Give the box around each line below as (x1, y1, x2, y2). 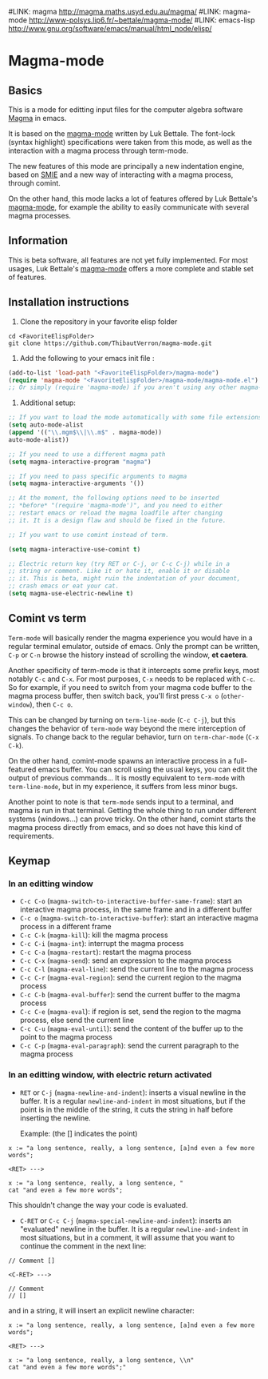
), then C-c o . (29, 700, 73, 709)
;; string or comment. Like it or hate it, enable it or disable (8, 567, 230, 575)
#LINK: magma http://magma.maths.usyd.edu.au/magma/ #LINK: (8, 7, 222, 16)
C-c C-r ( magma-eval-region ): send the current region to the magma (19, 972, 242, 983)
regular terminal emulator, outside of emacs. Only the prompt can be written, (8, 641, 260, 651)
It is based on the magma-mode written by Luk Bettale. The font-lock (8, 129, 235, 138)
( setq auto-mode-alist (8, 421, 84, 429)
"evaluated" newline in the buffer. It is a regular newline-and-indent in (19, 1224, 249, 1233)
